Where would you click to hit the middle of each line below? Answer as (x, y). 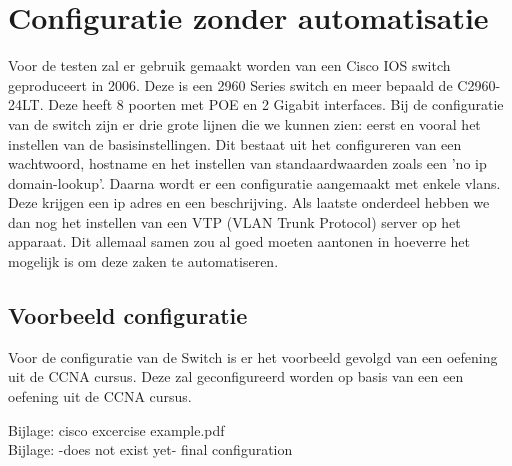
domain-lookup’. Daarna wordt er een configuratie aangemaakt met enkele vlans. (254, 182)
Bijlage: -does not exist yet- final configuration (150, 449)
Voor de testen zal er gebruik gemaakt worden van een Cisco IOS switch (229, 65)
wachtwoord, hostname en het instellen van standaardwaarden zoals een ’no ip (247, 163)
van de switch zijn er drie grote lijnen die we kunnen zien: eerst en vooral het (244, 123)
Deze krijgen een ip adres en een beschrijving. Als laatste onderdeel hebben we (249, 202)
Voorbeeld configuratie (128, 315)
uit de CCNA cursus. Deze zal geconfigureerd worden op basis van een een (236, 376)
